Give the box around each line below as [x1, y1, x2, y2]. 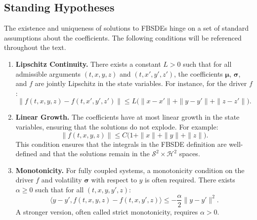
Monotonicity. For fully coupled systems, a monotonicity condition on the [15, 165, 245, 175]
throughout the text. [4, 42, 66, 52]
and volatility [41, 175, 82, 185]
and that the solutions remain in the [40, 148, 150, 159]
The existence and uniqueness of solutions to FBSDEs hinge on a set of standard [4, 23, 249, 33]
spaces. [179, 148, 200, 159]
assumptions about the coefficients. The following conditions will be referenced [4, 32, 242, 43]
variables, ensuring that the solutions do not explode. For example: [15, 121, 218, 132]
